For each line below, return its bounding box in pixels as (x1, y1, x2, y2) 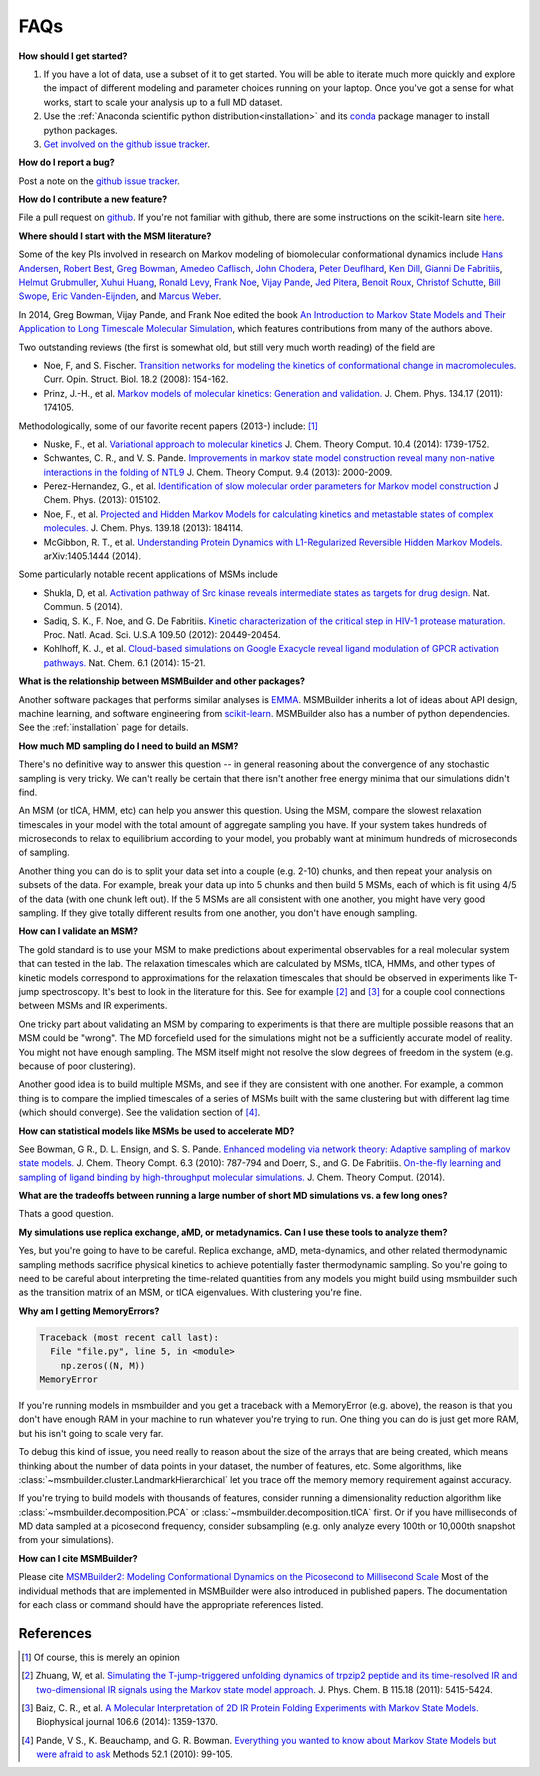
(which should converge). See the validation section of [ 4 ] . (18, 1106, 261, 1119)
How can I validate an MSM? (18, 925, 139, 937)
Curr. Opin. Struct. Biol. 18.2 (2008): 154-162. (43, 373, 229, 385)
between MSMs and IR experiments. (18, 1000, 168, 1012)
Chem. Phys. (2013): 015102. (43, 494, 161, 506)
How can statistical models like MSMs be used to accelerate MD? (18, 1125, 295, 1137)
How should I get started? (18, 50, 128, 62)
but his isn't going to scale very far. (18, 1427, 164, 1439)
